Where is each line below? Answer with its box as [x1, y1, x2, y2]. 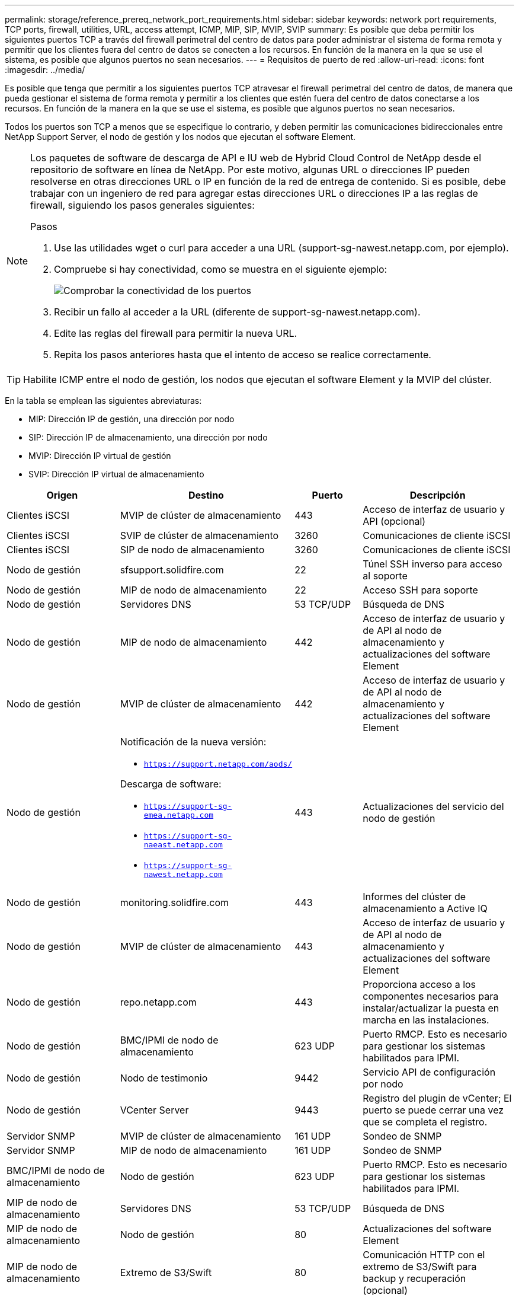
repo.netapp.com [120, 996, 197, 1008]
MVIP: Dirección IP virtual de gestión [28, 451, 171, 461]
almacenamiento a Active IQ [363, 902, 488, 914]
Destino [188, 489, 224, 501]
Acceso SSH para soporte [363, 584, 478, 596]
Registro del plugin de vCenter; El [363, 1092, 512, 1104]
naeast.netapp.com [143, 840, 223, 849]
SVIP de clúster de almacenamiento [120, 530, 279, 541]
